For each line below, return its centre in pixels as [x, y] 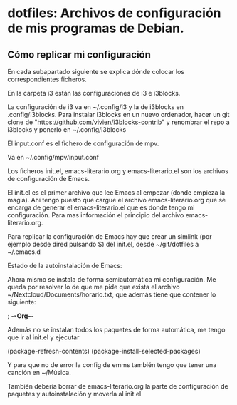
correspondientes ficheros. [47, 79]
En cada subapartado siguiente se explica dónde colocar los [96, 72]
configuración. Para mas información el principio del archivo [96, 215]
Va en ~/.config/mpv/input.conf [53, 157]
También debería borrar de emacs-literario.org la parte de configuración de [118, 386]
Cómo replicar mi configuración [79, 55]
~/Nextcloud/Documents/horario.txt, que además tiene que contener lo [112, 294]
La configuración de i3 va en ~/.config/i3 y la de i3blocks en [95, 107]
